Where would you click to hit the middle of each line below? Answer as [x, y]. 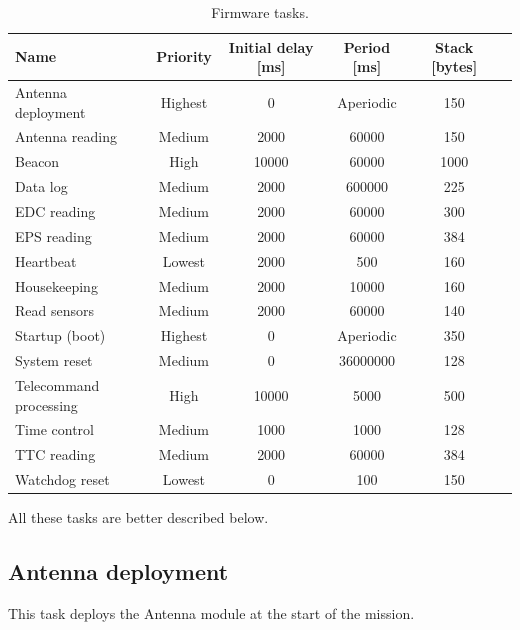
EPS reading [53, 235]
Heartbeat [46, 260]
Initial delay [271, 46]
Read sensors [55, 310]
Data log [41, 186]
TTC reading [55, 454]
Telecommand [57, 384]
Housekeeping [56, 285]
